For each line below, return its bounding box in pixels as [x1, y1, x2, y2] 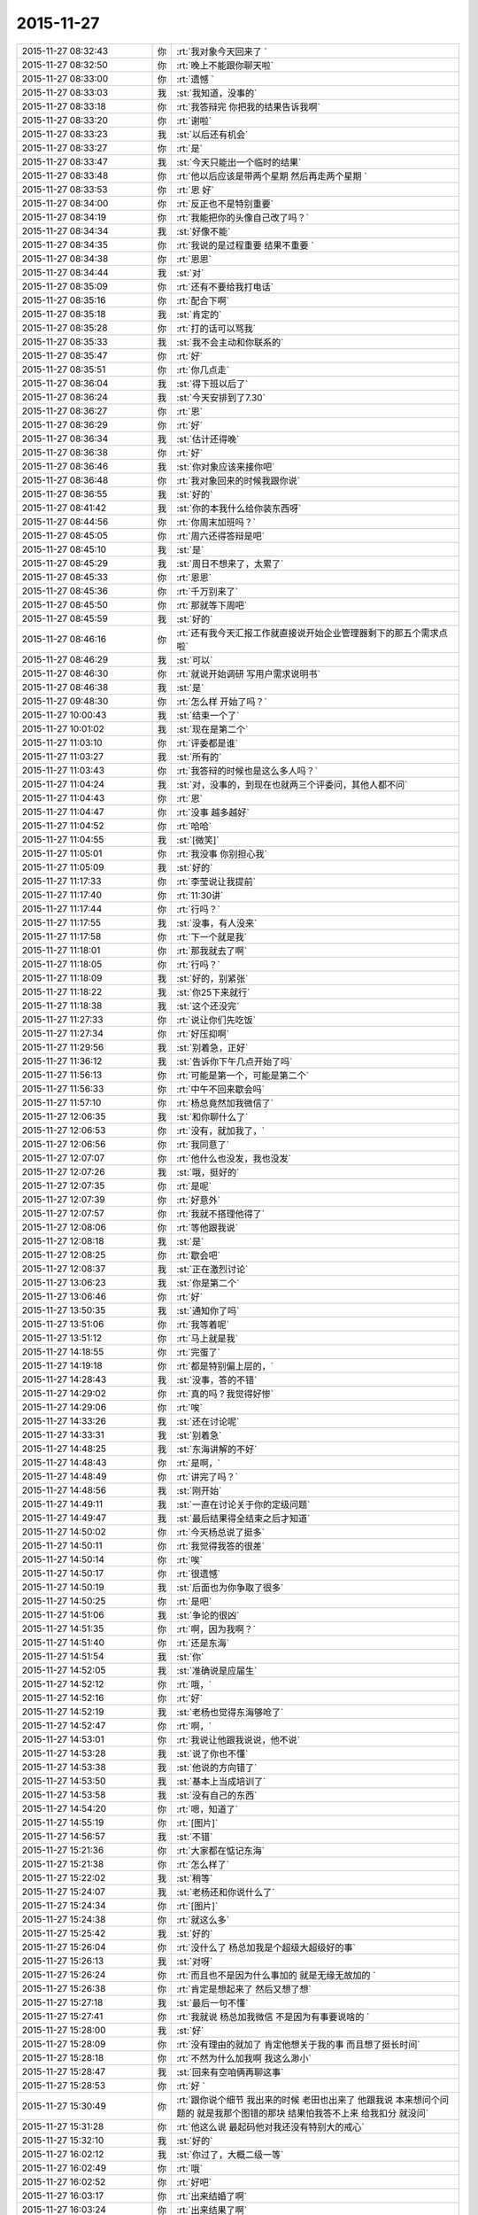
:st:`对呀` [176, 1955, 213, 1967]
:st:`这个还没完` [176, 999, 240, 1012]
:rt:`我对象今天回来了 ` [176, 45, 267, 58]
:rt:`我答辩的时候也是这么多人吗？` [176, 765, 319, 777]
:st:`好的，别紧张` [176, 972, 249, 984]
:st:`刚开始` [176, 1484, 222, 1496]
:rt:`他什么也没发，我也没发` [176, 1152, 292, 1164]
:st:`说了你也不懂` [176, 1747, 249, 1760]
